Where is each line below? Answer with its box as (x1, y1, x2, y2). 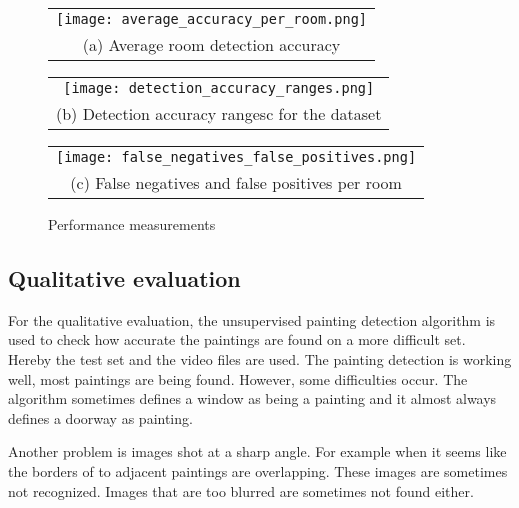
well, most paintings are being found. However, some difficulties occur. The (8, 368, 468, 389)
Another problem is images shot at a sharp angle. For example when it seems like (8, 441, 507, 462)
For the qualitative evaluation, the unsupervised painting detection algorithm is (8, 309, 496, 330)
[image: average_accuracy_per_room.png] (56, 11, 367, 27)
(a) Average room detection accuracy (82, 33, 341, 56)
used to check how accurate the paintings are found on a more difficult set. (8, 329, 466, 350)
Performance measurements (48, 214, 216, 234)
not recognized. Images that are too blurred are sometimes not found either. (8, 480, 474, 501)
